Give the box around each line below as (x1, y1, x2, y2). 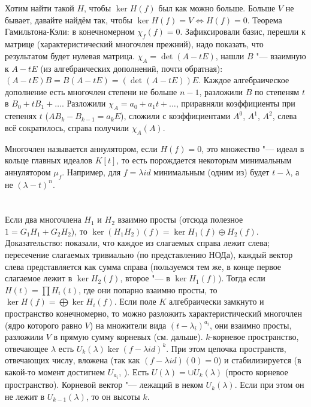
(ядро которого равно (5, 318, 82, 331)
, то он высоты (86, 390, 140, 402)
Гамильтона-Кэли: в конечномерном (5, 25, 135, 38)
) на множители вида (89, 318, 167, 331)
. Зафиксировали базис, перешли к (180, 25, 306, 38)
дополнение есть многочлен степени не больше (5, 85, 177, 98)
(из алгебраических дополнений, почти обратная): (40, 62, 223, 74)
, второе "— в (120, 272, 170, 284)
